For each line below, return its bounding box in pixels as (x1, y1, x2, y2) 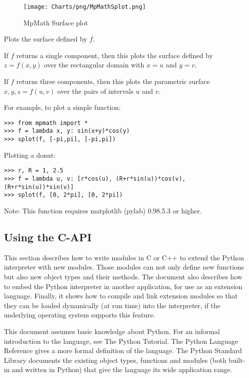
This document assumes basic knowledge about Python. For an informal (4, 326, 220, 336)
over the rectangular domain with (44, 60, 145, 70)
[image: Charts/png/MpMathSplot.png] (23, 3, 146, 10)
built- (228, 355, 245, 365)
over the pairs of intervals (57, 85, 134, 96)
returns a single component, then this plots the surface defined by (16, 50, 213, 60)
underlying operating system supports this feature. (4, 310, 155, 320)
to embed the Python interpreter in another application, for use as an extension (4, 281, 243, 291)
